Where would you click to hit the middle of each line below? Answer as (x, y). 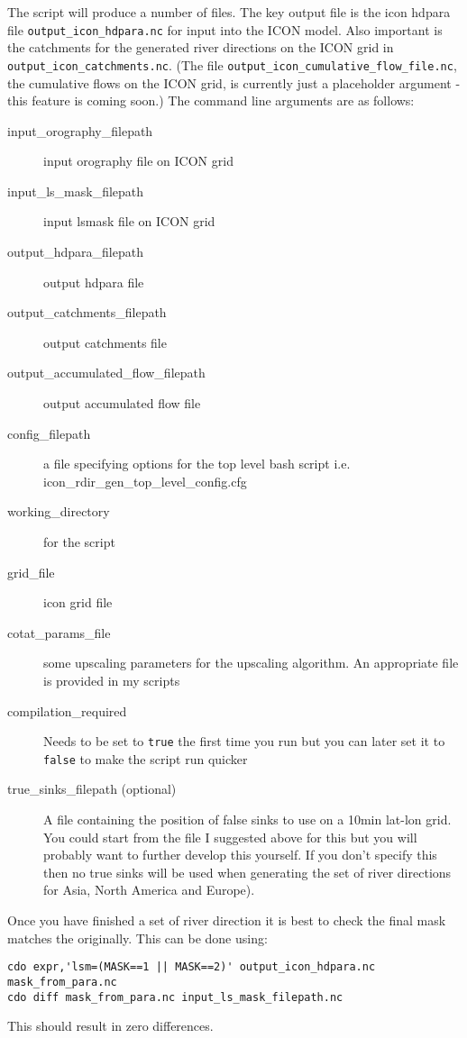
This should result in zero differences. (110, 1026)
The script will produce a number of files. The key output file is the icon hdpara (229, 12)
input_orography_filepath (80, 130)
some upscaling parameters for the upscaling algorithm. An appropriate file (251, 663)
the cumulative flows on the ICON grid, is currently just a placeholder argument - (234, 82)
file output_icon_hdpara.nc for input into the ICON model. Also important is (225, 29)
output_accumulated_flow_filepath (106, 373)
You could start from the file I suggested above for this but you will (230, 837)
